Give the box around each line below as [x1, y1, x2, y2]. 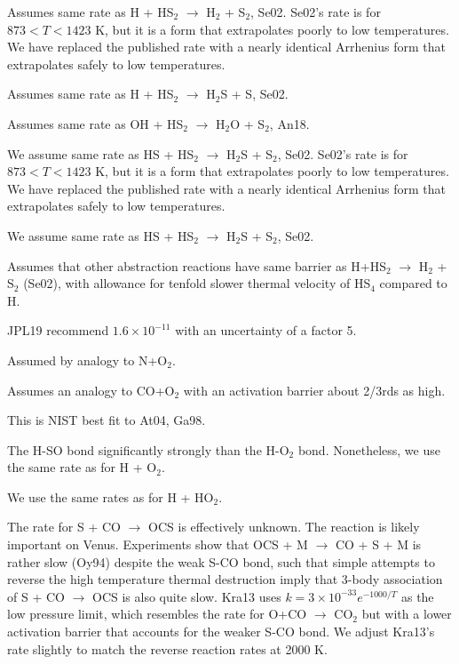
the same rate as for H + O [7, 458, 157, 476]
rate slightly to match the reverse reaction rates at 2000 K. [7, 639, 328, 658]
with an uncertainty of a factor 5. [175, 321, 357, 340]
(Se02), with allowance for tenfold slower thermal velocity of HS [23, 274, 371, 292]
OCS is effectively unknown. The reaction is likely [148, 517, 420, 536]
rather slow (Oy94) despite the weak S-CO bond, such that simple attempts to [7, 552, 435, 571]
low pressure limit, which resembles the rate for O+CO [7, 604, 307, 623]
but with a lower [361, 604, 452, 623]
